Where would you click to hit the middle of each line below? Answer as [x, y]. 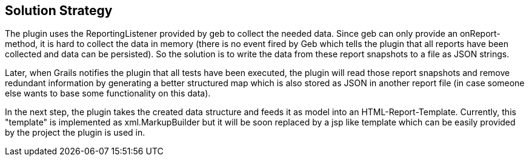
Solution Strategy [59, 11]
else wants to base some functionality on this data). [108, 93]
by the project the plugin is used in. [75, 133]
